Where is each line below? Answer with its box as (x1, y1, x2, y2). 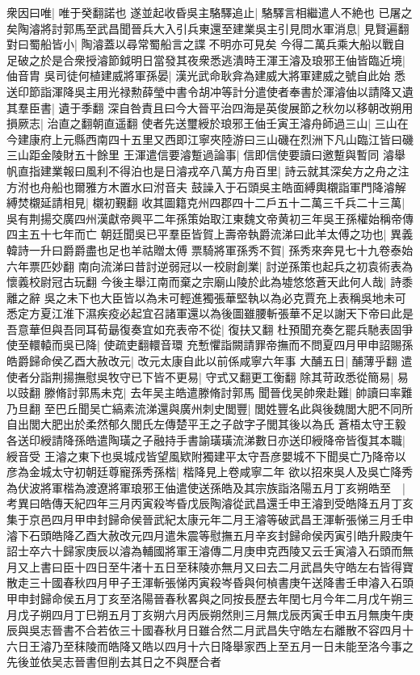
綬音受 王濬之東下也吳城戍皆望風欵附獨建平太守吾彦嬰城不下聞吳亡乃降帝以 (6, 447, 406, 464)
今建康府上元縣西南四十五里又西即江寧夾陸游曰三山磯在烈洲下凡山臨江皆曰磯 (6, 130, 414, 147)
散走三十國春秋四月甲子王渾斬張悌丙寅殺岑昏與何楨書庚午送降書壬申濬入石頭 (6, 574, 414, 591)
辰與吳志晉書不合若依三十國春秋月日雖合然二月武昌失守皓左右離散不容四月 (6, 622, 402, 639)
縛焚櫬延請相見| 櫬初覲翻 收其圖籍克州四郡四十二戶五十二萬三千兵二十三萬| (6, 194, 405, 211)
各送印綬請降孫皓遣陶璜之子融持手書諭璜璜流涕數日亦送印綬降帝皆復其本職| (6, 432, 405, 449)
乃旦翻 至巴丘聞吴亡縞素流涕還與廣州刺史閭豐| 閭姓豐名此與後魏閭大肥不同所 (6, 399, 414, 416)
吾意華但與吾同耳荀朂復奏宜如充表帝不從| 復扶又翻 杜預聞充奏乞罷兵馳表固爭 (6, 320, 414, 337)
